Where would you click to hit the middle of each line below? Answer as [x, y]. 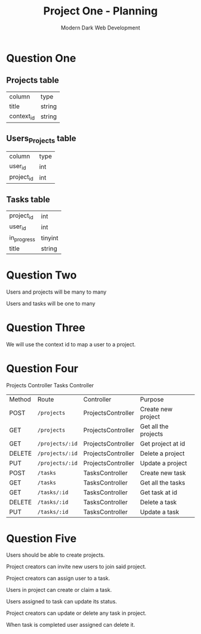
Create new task [163, 472]
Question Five [41, 538]
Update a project [164, 463]
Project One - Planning [100, 11]
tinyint [50, 238]
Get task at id [159, 492]
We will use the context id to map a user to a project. [71, 344]
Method [20, 399]
